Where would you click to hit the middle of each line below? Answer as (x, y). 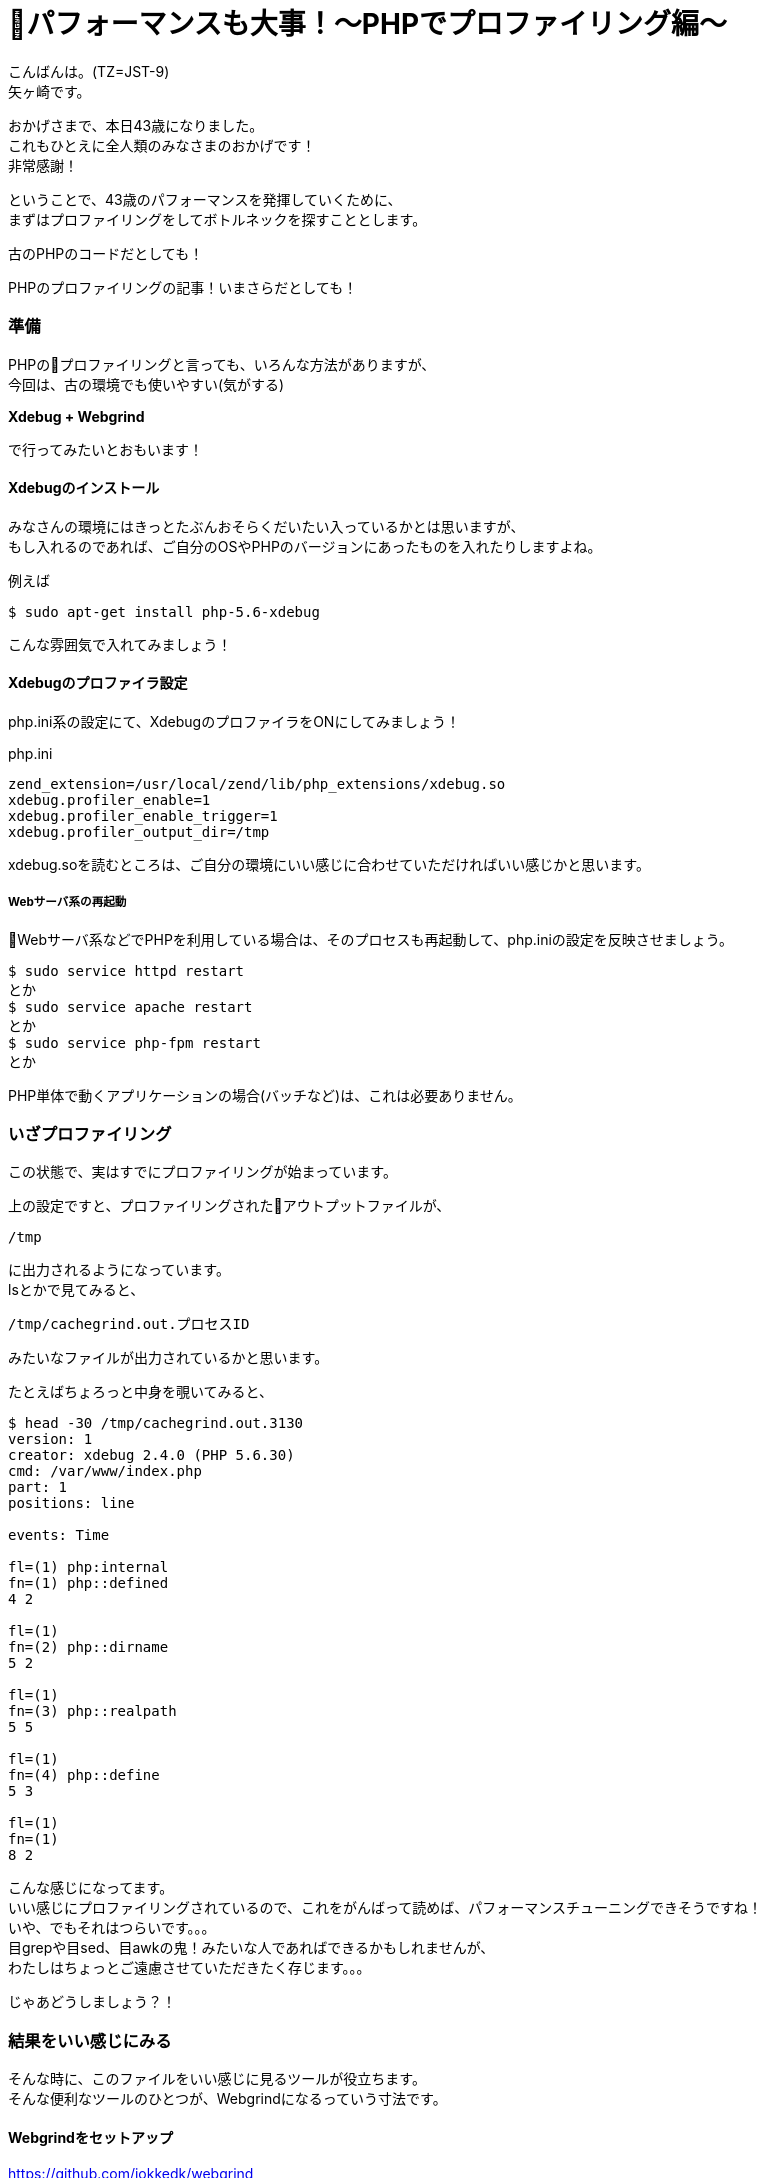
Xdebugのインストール (84, 488)
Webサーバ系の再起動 (67, 902)
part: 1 (38, 1487)
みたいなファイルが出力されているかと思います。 (168, 1358)
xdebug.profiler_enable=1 (109, 799)
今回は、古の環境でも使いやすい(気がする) (146, 384)
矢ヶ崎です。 (49, 91)
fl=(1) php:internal (88, 1567)
